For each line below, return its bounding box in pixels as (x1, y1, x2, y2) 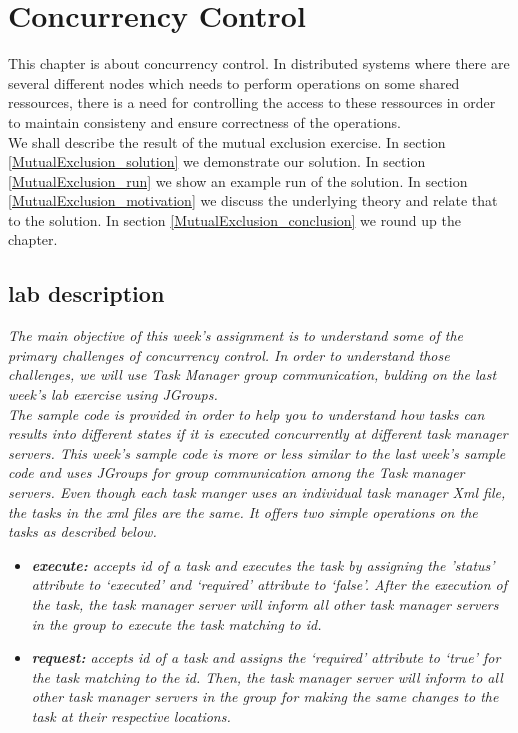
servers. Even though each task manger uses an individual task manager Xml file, (8, 482, 506, 503)
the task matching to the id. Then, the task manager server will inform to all (31, 666, 503, 687)
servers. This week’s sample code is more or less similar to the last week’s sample (8, 442, 506, 463)
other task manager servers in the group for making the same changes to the (31, 686, 499, 707)
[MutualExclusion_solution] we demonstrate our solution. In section (8, 151, 426, 172)
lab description (8, 278, 165, 309)
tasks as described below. (8, 521, 157, 542)
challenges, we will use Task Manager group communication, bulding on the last (8, 364, 497, 385)
